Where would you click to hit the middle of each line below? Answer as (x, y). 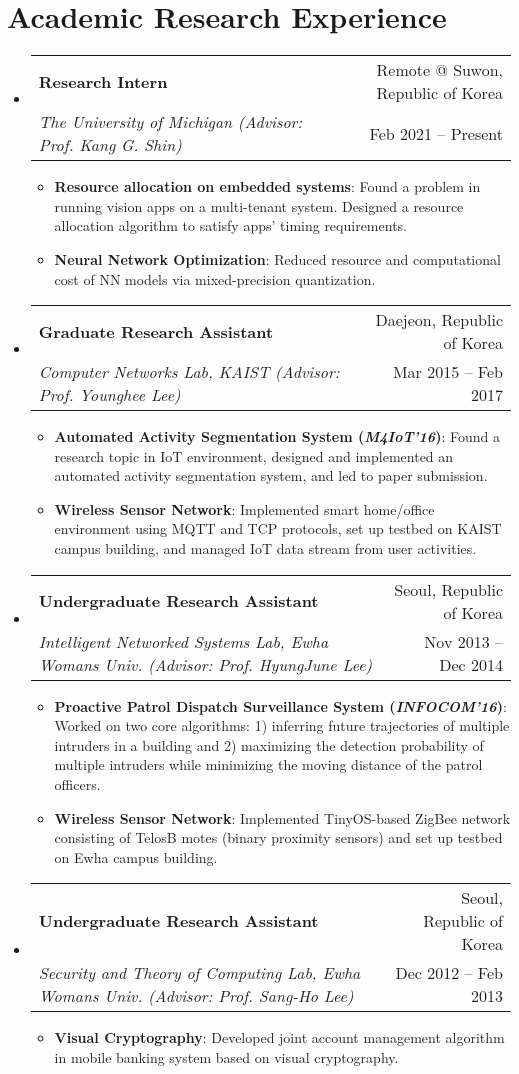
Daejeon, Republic (439, 320)
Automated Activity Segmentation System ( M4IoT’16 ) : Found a (277, 436)
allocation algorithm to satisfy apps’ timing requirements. (230, 225)
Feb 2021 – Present (436, 133)
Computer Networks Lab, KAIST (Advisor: (189, 372)
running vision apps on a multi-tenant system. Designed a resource (259, 205)
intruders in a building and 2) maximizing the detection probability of (269, 744)
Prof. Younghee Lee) (109, 395)
